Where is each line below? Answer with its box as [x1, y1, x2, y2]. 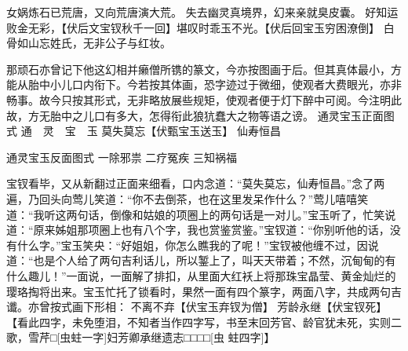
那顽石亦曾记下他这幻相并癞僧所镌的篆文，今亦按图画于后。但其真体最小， [6, 60, 391, 77]
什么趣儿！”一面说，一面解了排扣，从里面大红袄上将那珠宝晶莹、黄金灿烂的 [6, 267, 396, 283]
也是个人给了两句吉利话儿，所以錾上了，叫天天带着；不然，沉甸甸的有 [33, 252, 396, 269]
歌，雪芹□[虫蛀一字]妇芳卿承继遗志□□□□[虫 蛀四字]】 [6, 329, 275, 346]
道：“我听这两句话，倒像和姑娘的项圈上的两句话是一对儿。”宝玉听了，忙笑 [6, 206, 385, 222]
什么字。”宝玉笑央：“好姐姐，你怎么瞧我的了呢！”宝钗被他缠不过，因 [16, 236, 368, 253]
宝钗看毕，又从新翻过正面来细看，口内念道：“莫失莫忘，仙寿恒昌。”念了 [6, 175, 374, 192]
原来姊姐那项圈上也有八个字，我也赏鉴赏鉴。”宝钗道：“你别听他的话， [33, 221, 390, 238]
